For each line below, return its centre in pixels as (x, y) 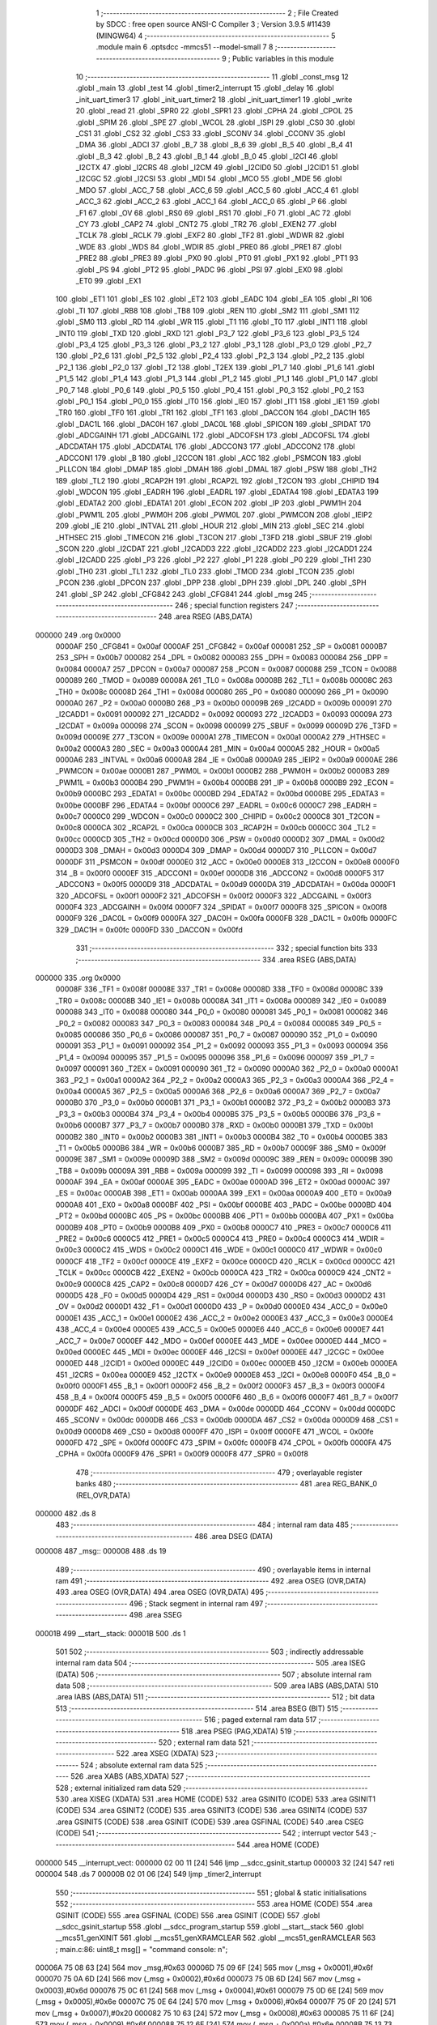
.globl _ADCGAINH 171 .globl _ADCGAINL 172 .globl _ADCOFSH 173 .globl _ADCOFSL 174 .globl (212, 435)
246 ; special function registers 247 (234, 605)
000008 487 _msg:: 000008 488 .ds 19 (101, 1551)
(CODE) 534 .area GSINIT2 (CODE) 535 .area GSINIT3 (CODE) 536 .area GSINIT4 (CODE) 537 (211, 1810)
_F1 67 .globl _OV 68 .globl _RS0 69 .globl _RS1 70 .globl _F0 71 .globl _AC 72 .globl (213, 213)
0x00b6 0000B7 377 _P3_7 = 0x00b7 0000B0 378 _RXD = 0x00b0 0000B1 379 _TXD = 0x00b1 (214, 1125)
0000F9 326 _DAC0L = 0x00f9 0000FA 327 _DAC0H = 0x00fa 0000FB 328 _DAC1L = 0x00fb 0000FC (226, 919)
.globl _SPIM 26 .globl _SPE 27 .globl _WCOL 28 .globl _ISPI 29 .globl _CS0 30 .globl (215, 122)
